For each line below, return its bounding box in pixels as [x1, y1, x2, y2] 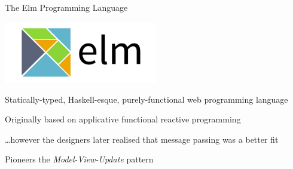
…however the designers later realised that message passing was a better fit [5, 133, 279, 145]
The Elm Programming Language [5, 1, 128, 13]
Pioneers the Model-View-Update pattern [5, 153, 154, 165]
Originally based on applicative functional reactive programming [5, 113, 241, 125]
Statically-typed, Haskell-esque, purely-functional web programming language [5, 93, 288, 105]
